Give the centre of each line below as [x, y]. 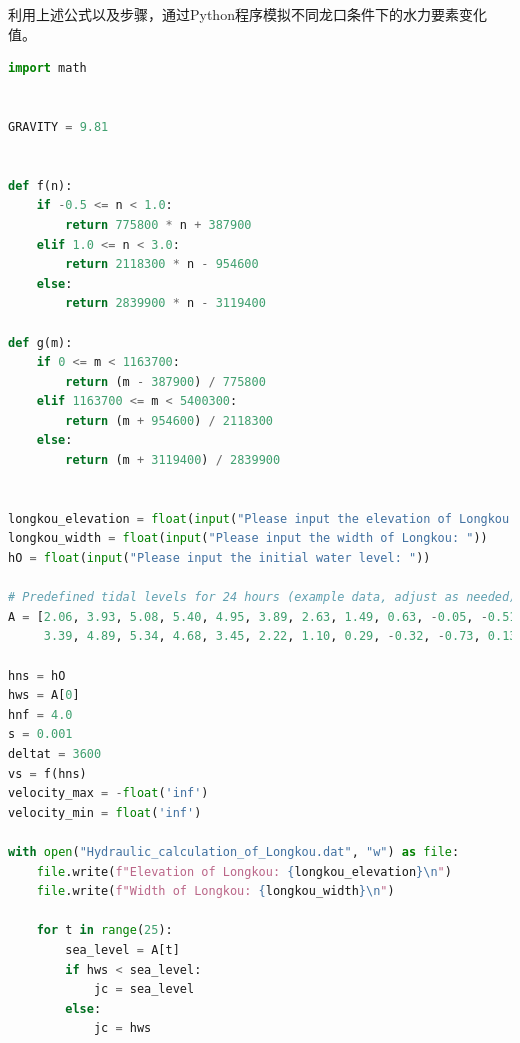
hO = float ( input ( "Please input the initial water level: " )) [219, 558]
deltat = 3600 [55, 753]
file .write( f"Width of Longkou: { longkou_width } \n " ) [215, 891]
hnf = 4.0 [40, 714]
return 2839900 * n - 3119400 [165, 303]
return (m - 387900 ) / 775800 [165, 381]
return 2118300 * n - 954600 [162, 264]
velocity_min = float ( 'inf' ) [105, 812]
